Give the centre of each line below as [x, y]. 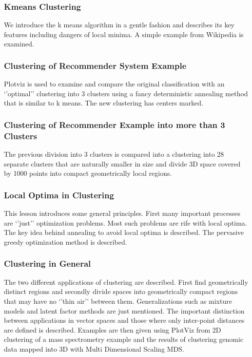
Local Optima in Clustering [59, 195]
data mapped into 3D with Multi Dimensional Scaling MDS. [94, 348]
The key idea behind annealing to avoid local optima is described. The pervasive [124, 232]
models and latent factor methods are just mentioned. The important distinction [124, 310]
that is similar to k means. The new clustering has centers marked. [104, 103]
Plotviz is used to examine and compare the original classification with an [114, 84]
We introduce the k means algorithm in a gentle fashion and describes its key [119, 25]
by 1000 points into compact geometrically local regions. [88, 173]
